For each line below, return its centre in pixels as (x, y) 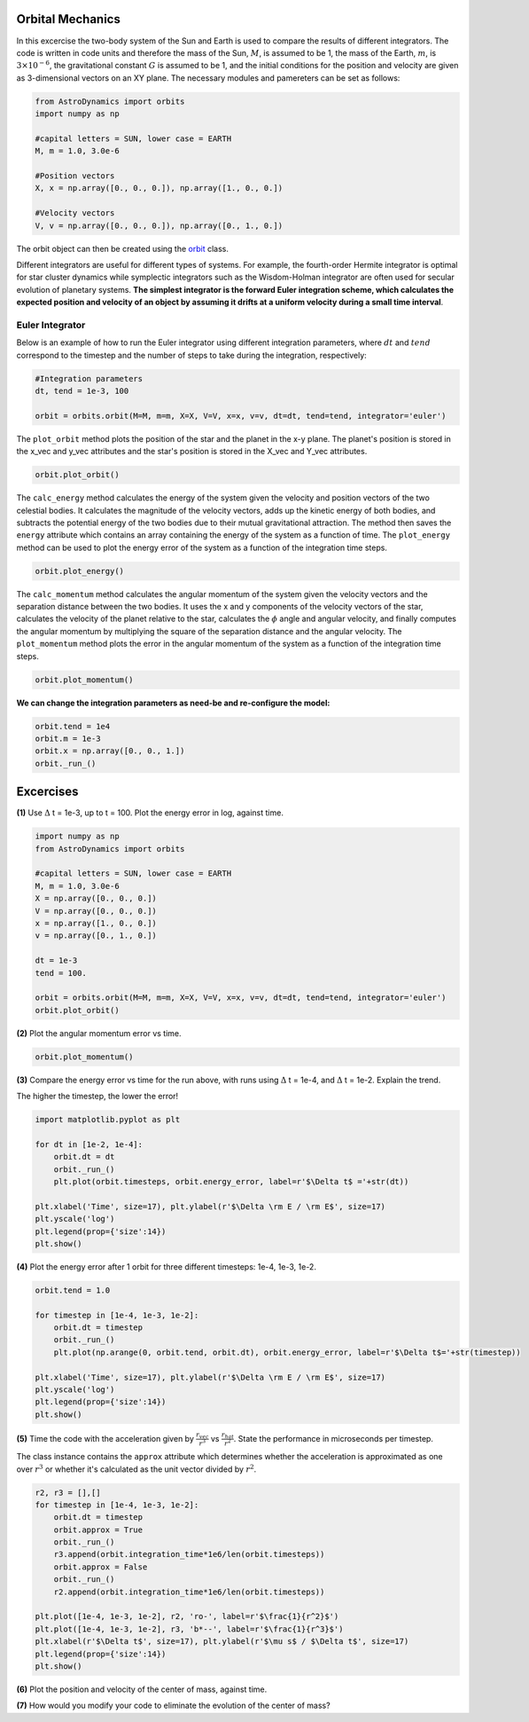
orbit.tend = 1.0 (73, 1290)
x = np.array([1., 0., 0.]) (96, 923)
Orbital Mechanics (69, 19)
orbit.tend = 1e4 (73, 726)
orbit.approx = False (101, 1567)
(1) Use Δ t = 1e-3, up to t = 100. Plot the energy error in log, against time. (150, 813)
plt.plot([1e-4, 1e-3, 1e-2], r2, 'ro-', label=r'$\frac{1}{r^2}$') (187, 1616)
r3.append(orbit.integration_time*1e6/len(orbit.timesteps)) (189, 1554)
